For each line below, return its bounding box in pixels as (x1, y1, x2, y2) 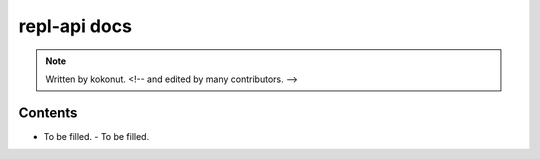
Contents (18, 104, 78, 121)
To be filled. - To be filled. (43, 130, 150, 142)
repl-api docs (18, 15, 132, 37)
